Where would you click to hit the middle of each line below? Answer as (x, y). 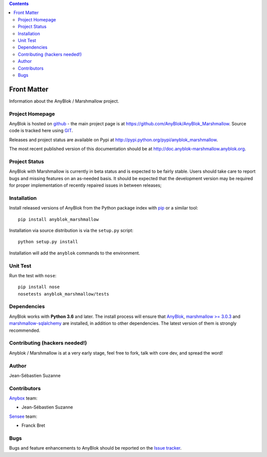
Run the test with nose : (33, 275)
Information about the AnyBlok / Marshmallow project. (64, 101)
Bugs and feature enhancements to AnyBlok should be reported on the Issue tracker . (95, 448)
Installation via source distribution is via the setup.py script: (71, 230)
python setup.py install (48, 242)
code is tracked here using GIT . (41, 131)
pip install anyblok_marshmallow (58, 219)
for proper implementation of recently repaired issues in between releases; (85, 185)
